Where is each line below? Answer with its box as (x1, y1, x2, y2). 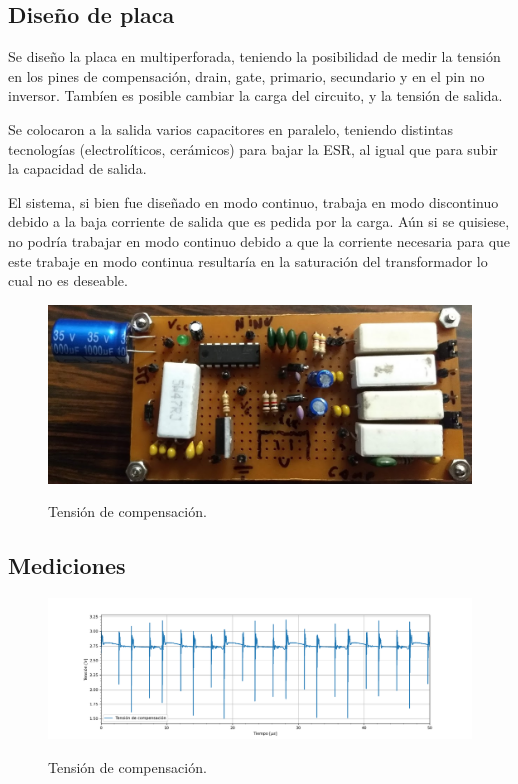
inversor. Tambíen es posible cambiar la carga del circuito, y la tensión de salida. (8, 85, 503, 106)
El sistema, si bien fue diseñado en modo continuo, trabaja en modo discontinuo (8, 191, 499, 212)
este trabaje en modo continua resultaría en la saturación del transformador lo (8, 250, 488, 271)
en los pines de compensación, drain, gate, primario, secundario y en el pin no (8, 65, 485, 86)
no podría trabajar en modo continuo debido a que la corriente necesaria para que (8, 230, 511, 251)
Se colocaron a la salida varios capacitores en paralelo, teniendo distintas (8, 118, 454, 139)
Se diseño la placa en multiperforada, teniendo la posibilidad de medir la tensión (8, 46, 501, 67)
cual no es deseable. (8, 270, 128, 291)
